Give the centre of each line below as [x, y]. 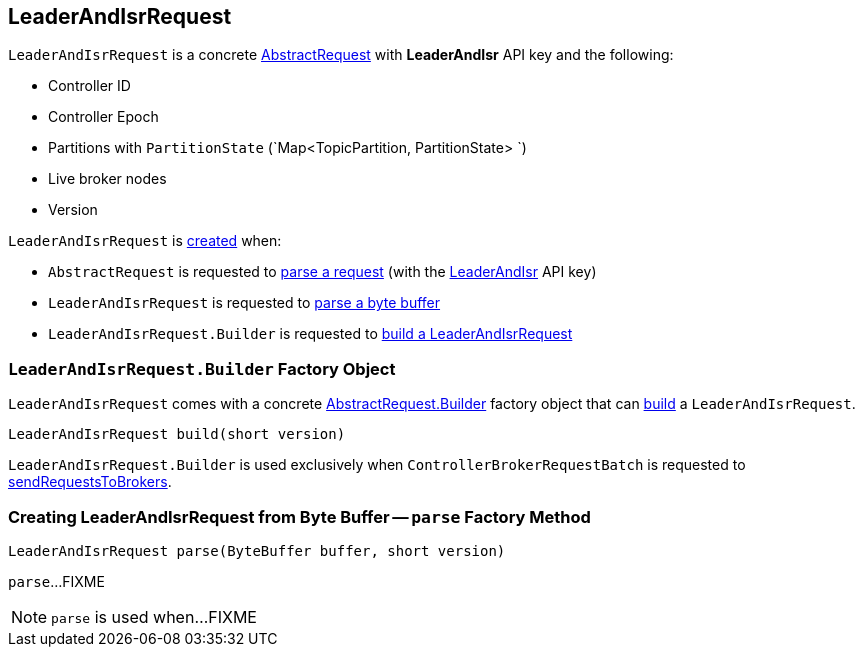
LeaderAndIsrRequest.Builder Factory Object [202, 368]
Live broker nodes [107, 179]
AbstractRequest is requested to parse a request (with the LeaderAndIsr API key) [322, 272]
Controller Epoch [103, 117]
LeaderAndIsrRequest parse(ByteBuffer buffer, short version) [257, 550]
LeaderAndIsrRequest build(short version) [177, 434]
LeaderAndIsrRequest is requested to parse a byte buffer [244, 303]
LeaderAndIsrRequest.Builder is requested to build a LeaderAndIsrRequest [310, 334]
